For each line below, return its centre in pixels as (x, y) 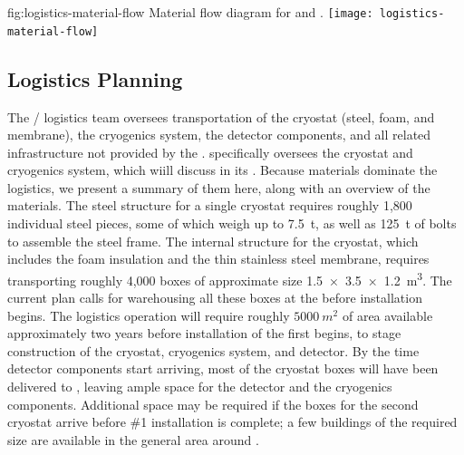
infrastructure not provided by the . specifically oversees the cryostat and (210, 152)
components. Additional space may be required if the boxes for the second (213, 404)
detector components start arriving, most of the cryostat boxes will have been (223, 368)
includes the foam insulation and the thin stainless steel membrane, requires (218, 259)
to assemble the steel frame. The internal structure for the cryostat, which (213, 241)
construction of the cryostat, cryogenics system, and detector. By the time (213, 350)
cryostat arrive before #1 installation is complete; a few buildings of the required (232, 422)
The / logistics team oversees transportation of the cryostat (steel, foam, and (221, 116)
